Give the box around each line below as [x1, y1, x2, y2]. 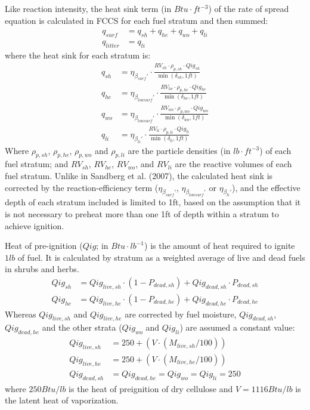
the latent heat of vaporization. [5, 394, 119, 406]
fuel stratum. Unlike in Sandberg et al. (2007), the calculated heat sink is [5, 169, 273, 182]
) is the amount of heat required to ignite [144, 239, 295, 252]
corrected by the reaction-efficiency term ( [5, 181, 159, 193]
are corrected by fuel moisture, [125, 307, 237, 320]
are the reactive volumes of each [175, 158, 292, 170]
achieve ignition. [5, 219, 64, 232]
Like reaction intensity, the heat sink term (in [5, 2, 172, 14]
